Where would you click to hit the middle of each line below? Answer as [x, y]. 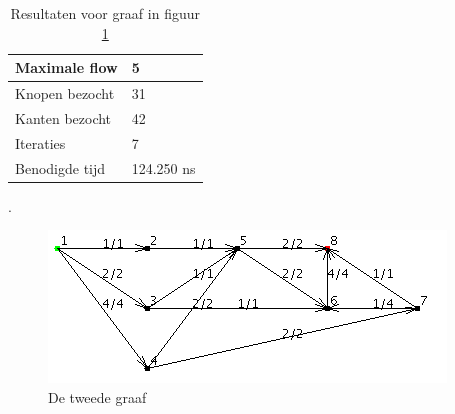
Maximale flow [66, 67]
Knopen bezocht [65, 93]
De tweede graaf [97, 396]
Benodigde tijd [60, 167]
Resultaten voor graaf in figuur [105, 13]
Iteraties [40, 142]
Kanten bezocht [63, 117]
